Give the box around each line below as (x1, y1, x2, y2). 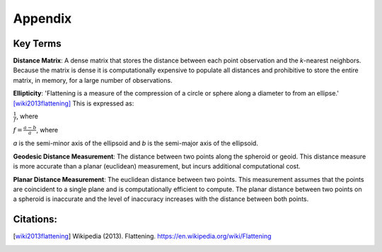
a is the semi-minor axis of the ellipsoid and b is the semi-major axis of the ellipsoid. (13, 139, 258, 148)
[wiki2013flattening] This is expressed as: (13, 99, 134, 108)
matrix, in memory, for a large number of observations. (13, 76, 173, 84)
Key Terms (13, 38, 62, 50)
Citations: (13, 213, 58, 226)
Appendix (13, 11, 72, 26)
